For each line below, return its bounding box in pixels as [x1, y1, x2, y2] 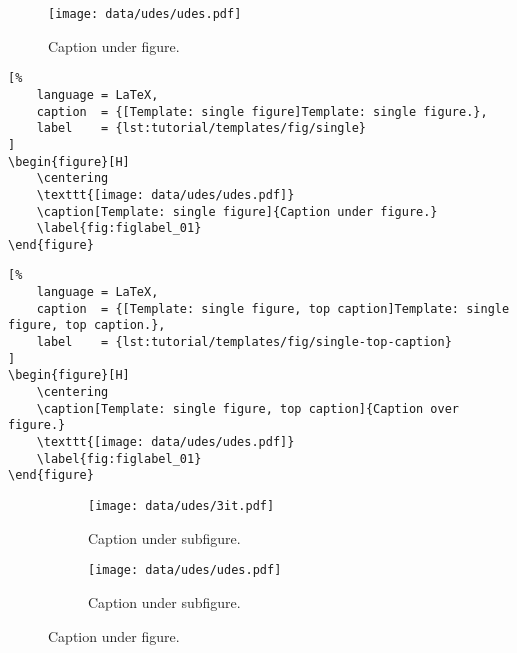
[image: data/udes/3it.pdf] [88, 499, 275, 513]
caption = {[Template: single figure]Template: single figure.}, [36, 104, 488, 119]
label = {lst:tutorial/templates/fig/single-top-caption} [36, 335, 452, 350]
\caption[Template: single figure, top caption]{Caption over [36, 401, 460, 416]
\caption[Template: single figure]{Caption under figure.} [36, 204, 438, 219]
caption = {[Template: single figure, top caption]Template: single [36, 301, 510, 316]
